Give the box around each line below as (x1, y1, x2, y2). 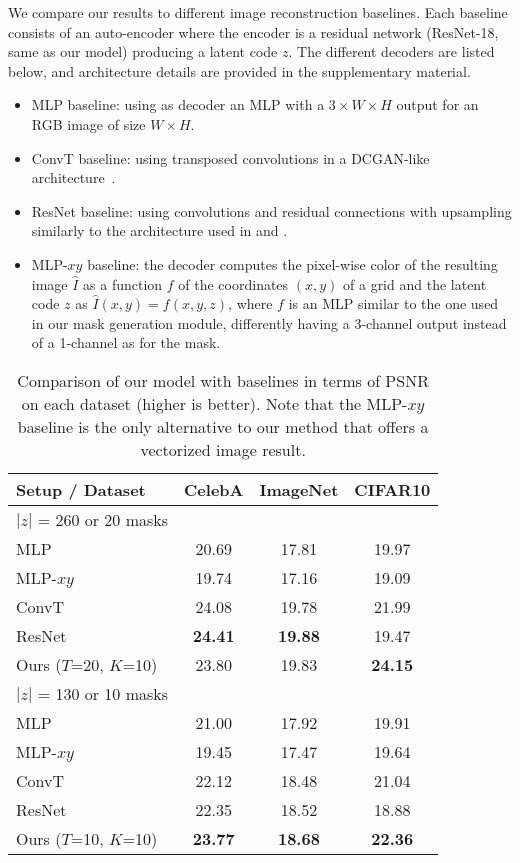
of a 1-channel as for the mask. (31, 332, 221, 353)
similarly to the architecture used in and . (31, 220, 288, 241)
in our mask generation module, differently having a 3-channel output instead (31, 312, 507, 333)
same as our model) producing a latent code (8, 41, 278, 62)
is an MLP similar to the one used (288, 293, 499, 314)
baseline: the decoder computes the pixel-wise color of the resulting (87, 253, 498, 274)
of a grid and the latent (343, 273, 487, 294)
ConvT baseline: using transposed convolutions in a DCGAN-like (31, 147, 430, 168)
